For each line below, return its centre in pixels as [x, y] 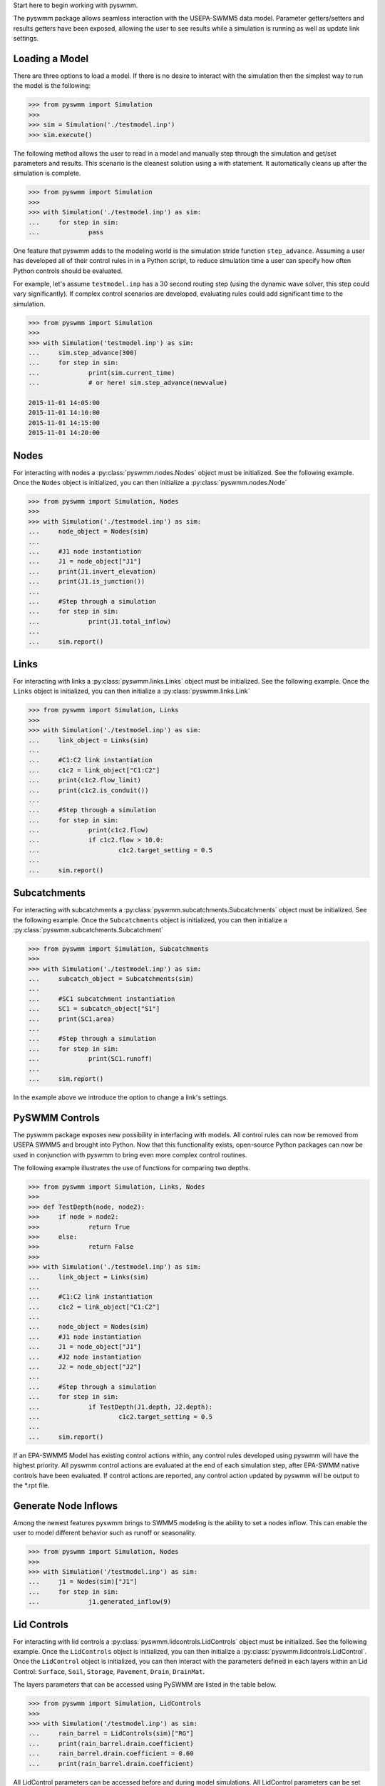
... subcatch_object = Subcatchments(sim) [111, 979]
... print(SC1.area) [72, 1019]
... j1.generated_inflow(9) [99, 1602]
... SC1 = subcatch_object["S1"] [94, 1009]
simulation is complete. [47, 173]
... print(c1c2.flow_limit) [85, 780]
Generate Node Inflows [66, 1506]
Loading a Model [51, 58]
